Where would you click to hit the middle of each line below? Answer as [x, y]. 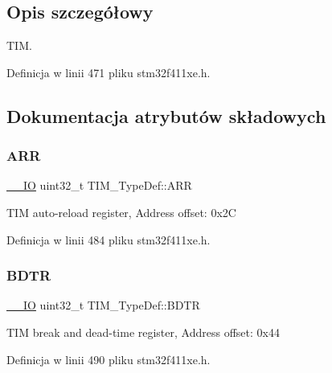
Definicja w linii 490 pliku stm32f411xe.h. [109, 359]
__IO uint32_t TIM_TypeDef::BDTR [103, 305]
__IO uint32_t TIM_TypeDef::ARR [99, 185]
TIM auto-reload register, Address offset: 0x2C [121, 212]
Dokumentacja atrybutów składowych [166, 115]
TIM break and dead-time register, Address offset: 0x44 [143, 332]
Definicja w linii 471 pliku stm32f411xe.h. [109, 72]
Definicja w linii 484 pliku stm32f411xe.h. [109, 239]
